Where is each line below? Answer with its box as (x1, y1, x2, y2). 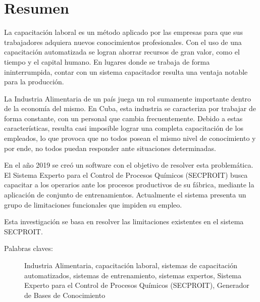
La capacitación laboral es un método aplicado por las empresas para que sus (4, 27, 243, 37)
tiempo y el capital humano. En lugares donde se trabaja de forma (4, 56, 210, 67)
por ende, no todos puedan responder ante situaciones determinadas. (4, 142, 216, 153)
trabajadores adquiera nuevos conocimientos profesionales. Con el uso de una (4, 36, 242, 47)
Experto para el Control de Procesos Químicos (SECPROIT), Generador (24, 280, 249, 290)
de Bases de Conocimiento (24, 289, 106, 300)
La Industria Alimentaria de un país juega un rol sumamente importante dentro (4, 93, 251, 104)
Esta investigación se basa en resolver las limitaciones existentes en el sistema (4, 216, 244, 227)
